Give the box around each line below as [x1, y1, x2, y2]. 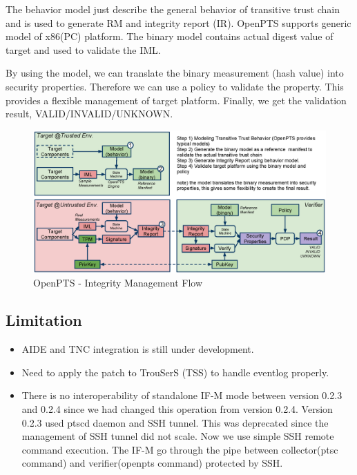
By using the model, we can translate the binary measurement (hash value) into [6, 66, 344, 80]
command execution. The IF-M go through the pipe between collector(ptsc [21, 442, 338, 456]
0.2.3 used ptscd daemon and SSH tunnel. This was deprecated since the [21, 415, 329, 429]
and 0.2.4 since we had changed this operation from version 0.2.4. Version [21, 401, 333, 416]
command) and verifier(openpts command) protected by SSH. [21, 456, 283, 470]
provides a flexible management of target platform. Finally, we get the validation [6, 93, 347, 107]
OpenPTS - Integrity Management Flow [33, 275, 203, 290]
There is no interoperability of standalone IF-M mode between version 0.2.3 [21, 388, 342, 403]
